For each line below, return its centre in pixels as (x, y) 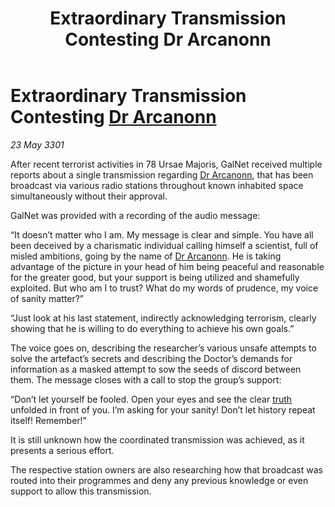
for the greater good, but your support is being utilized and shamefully (155, 277)
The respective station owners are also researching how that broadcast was (166, 469)
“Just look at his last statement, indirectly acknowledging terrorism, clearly (163, 318)
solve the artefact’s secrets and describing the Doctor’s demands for (151, 358)
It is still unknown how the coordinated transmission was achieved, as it (157, 439)
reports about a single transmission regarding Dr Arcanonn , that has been (162, 174)
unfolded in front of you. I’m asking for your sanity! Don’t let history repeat (163, 409)
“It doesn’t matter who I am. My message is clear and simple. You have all (162, 234)
